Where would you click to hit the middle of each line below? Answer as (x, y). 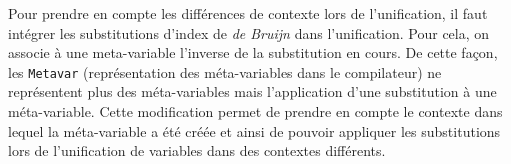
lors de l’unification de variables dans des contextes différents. (197, 150)
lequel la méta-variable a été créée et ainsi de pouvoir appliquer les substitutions (254, 130)
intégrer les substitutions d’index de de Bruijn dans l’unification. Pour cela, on (249, 32)
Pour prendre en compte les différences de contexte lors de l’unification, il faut (248, 13)
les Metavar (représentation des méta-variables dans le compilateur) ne (225, 71)
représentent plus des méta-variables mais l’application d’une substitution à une (252, 91)
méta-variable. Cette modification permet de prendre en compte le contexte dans (255, 111)
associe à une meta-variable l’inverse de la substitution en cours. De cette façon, (253, 52)
